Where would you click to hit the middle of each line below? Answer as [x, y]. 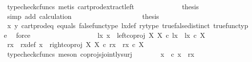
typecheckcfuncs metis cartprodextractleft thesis [103, 6]
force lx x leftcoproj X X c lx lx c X [110, 35]
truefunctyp [231, 25]
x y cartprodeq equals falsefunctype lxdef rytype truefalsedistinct [108, 25]
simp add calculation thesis [83, 16]
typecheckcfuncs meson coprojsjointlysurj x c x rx [101, 54]
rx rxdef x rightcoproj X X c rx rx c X [75, 44]
